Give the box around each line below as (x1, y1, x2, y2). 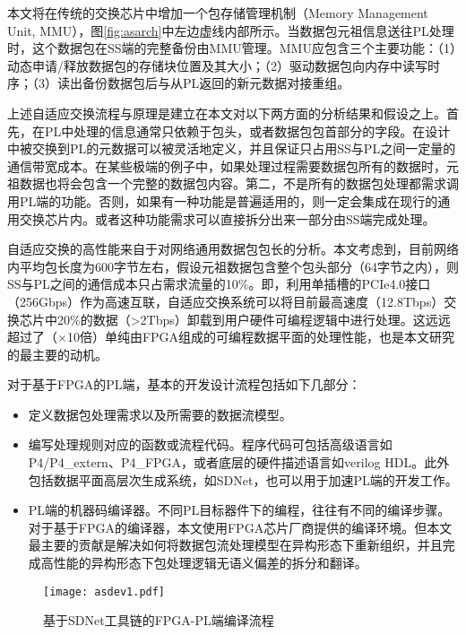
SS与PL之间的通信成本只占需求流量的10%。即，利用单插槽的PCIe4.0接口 (7, 274, 431, 293)
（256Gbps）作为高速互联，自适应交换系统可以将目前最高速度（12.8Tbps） (7, 291, 444, 310)
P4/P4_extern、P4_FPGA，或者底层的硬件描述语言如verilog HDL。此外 (28, 453, 450, 472)
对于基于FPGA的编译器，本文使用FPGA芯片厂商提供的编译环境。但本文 (28, 518, 453, 536)
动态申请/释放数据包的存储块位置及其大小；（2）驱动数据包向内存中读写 (7, 56, 427, 74)
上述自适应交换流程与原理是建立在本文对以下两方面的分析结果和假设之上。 (7, 103, 446, 122)
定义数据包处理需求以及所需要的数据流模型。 (28, 404, 292, 423)
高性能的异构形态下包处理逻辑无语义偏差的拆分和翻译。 (40, 553, 367, 572)
